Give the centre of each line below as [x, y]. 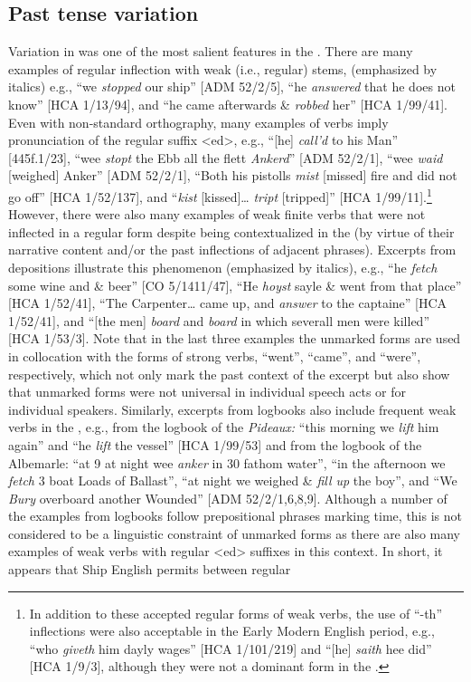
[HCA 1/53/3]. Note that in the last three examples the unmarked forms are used [235, 338]
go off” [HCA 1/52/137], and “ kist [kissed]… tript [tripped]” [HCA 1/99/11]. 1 [220, 195]
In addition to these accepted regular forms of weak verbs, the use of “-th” [235, 613]
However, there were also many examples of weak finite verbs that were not [217, 214]
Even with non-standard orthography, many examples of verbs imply [198, 122]
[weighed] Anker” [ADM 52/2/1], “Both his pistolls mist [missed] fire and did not [233, 175]
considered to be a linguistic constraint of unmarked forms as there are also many [235, 533]
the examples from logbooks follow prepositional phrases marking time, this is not [235, 516]
